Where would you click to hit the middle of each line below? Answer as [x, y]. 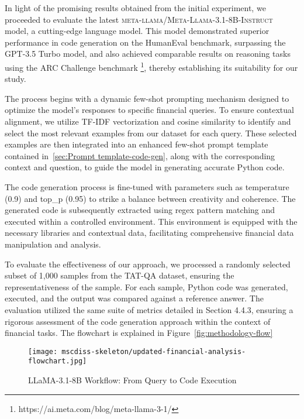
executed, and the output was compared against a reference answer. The [134, 298]
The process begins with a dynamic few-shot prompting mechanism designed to [147, 98]
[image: [43, 351]
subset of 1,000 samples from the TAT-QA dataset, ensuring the [120, 275]
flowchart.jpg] [58, 361]
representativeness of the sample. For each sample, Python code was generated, [146, 286]
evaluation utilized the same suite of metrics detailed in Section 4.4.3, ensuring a [149, 309]
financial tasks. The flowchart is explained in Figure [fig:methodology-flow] [139, 333]
